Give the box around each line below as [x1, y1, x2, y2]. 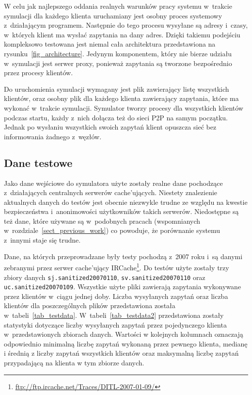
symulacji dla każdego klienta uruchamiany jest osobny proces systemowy [4, 10, 222, 20]
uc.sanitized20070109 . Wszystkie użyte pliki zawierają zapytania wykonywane [4, 281, 241, 292]
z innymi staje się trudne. [4, 235, 81, 245]
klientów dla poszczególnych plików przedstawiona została [4, 300, 175, 311]
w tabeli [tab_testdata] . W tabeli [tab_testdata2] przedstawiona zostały [4, 310, 224, 320]
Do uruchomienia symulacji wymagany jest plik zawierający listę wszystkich [4, 83, 229, 94]
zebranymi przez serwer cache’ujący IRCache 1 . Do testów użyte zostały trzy [4, 261, 229, 272]
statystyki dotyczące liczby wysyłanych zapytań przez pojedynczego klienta [4, 319, 227, 329]
